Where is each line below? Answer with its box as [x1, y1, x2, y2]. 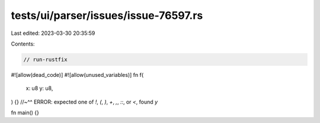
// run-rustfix [23, 56, 68, 63]
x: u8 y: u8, [25, 85, 53, 92]
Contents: [11, 40, 35, 47]
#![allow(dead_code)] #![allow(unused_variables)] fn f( [11, 71, 144, 78]
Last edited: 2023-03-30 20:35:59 [11, 30, 95, 37]
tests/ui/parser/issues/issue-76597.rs [11, 9, 203, 22]
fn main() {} [11, 109, 40, 116]
